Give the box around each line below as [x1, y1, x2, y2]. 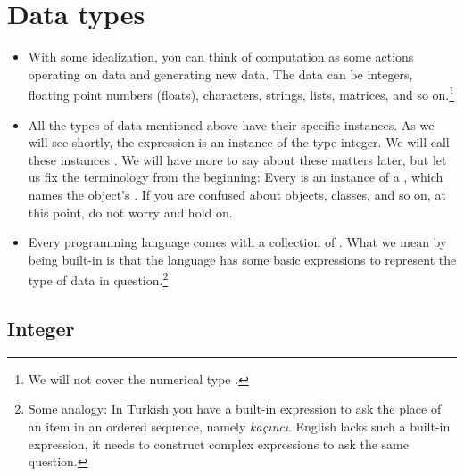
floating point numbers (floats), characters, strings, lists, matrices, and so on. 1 [28, 83, 455, 103]
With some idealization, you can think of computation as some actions [28, 47, 414, 66]
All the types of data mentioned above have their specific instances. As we [28, 115, 435, 134]
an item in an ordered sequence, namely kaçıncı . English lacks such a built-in [28, 416, 451, 435]
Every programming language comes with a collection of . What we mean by [28, 233, 447, 251]
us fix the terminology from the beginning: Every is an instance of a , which [28, 168, 443, 186]
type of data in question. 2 [28, 268, 169, 289]
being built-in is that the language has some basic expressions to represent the [28, 250, 457, 268]
